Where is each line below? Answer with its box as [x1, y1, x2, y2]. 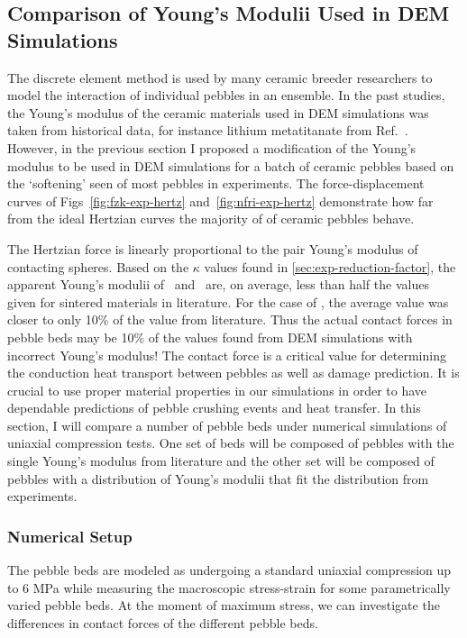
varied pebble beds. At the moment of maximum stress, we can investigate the [7, 596, 440, 615]
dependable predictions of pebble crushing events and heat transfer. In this [7, 398, 421, 417]
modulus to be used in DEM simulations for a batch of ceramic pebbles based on [7, 156, 454, 175]
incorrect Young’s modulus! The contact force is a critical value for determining [7, 345, 446, 364]
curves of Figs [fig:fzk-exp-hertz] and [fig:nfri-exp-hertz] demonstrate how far [7, 191, 434, 210]
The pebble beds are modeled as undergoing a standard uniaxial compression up [7, 561, 452, 579]
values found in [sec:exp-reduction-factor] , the [204, 257, 456, 276]
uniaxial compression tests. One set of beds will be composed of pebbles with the [7, 433, 454, 452]
